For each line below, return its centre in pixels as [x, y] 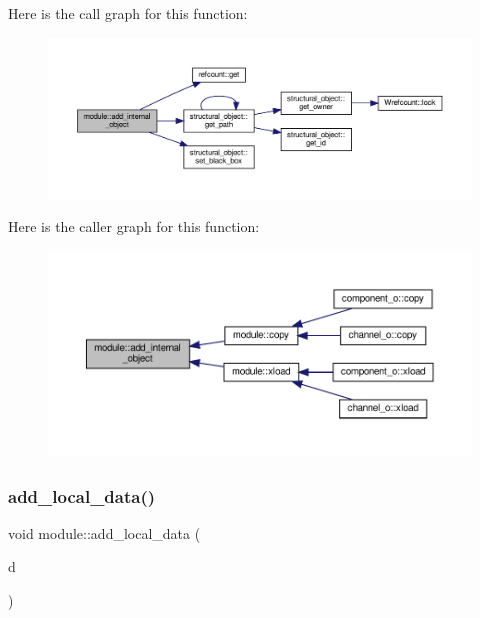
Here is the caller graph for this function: [134, 226]
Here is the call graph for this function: [128, 13]
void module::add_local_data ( [104, 532]
